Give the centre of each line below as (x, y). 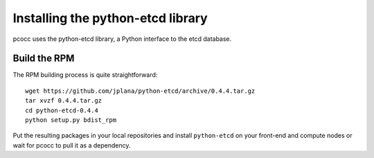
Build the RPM (44, 59)
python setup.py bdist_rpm (71, 120)
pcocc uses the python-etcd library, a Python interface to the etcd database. (122, 39)
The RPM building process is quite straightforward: (85, 75)
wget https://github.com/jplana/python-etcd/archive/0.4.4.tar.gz (140, 91)
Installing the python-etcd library (110, 18)
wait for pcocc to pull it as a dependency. (72, 145)
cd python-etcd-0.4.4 (62, 110)
